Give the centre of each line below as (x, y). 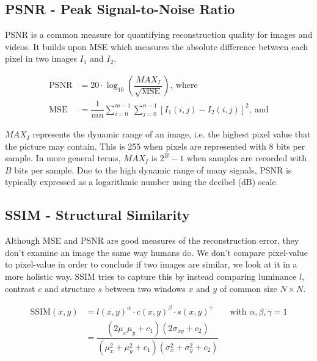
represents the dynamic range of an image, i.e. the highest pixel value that (172, 134)
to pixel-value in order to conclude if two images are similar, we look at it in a (151, 264)
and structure (70, 288)
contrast (20, 288)
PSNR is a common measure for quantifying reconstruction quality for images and (159, 35)
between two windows (145, 288)
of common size (248, 288)
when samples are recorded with (247, 158)
